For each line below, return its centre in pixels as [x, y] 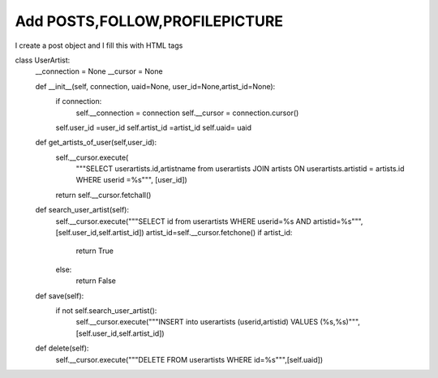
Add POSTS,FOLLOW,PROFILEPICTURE [149, 21]
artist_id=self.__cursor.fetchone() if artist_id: [219, 233]
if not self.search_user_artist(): [106, 310]
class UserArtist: [43, 60]
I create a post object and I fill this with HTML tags [99, 45]
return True [94, 251]
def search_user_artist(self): [82, 210]
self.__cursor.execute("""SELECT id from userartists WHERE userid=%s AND [183, 221]
